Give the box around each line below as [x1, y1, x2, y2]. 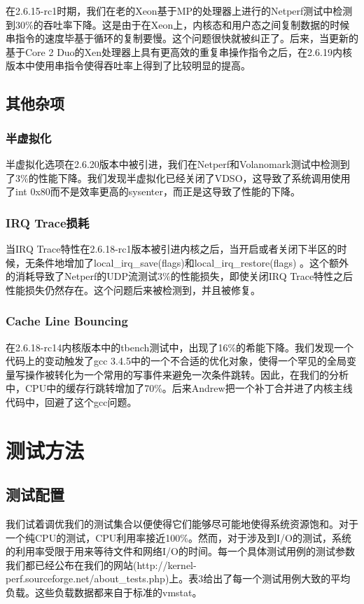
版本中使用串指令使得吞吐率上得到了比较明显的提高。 [6, 58, 251, 73]
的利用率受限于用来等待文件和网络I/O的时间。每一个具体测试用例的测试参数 [6, 544, 355, 559]
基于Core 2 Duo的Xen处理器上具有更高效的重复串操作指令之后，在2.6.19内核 [6, 44, 352, 59]
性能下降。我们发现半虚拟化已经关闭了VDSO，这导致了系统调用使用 [38, 170, 351, 185]
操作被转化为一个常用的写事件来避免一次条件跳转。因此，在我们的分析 [24, 367, 349, 381]
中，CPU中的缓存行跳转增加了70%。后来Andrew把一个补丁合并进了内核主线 [6, 381, 353, 395]
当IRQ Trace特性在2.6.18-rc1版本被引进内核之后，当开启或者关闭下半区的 [6, 241, 337, 255]
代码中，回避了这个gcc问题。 [6, 394, 137, 409]
